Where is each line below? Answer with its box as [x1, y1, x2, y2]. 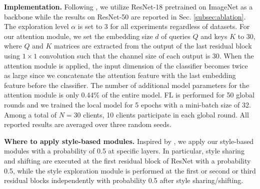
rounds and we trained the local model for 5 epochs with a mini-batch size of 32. [4, 99, 251, 109]
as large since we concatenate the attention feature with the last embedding [4, 70, 236, 80]
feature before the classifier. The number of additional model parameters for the [4, 79, 249, 90]
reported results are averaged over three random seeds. [4, 119, 171, 129]
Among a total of [4, 109, 56, 119]
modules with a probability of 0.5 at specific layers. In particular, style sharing [4, 145, 244, 156]
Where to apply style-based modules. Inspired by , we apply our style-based [4, 135, 254, 146]
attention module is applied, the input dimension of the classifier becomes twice [4, 60, 248, 70]
